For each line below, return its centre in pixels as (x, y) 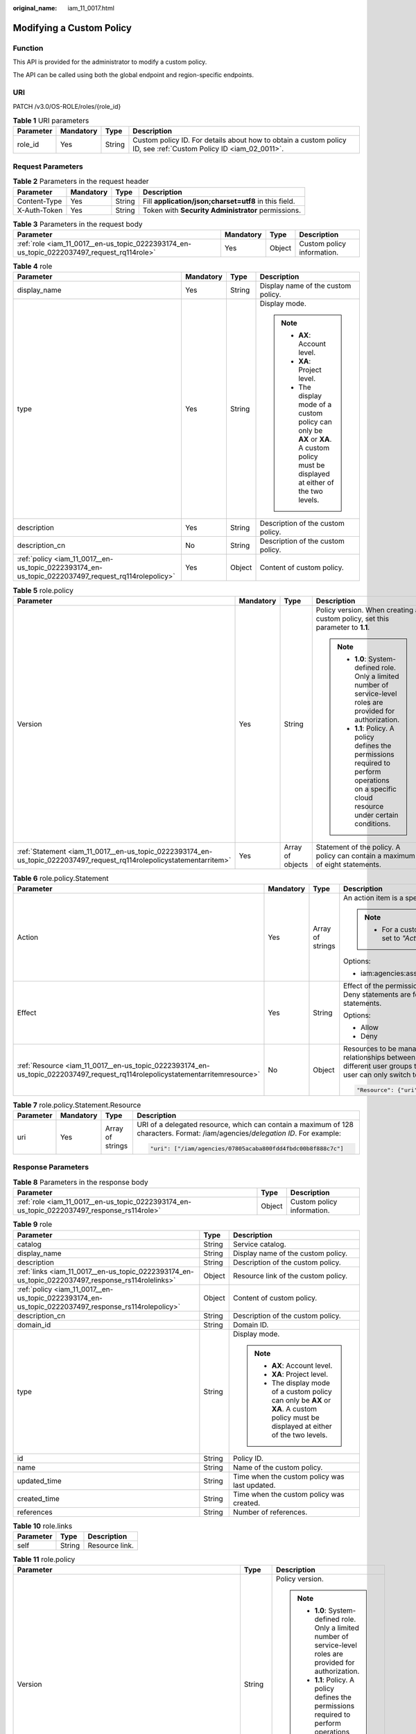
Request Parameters (48, 166)
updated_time (39, 1481)
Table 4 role (33, 266)
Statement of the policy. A (358, 847)
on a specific (375, 789)
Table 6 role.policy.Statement (61, 878)
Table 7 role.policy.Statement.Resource (77, 1105)
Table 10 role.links (43, 1526)
